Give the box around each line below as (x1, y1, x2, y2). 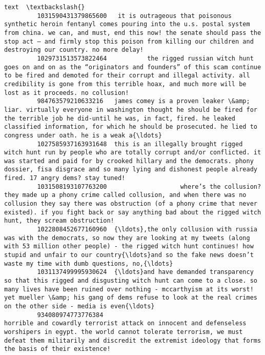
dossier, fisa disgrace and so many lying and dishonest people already (4, 166, 257, 173)
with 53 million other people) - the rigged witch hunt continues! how (4, 243, 254, 250)
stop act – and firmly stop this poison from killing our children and (4, 37, 254, 45)
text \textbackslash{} (4, 4, 85, 11)
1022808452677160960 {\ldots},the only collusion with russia (37, 226, 257, 233)
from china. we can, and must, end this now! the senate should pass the (4, 29, 261, 36)
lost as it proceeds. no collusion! (4, 89, 129, 96)
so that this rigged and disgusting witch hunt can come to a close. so (4, 277, 257, 284)
